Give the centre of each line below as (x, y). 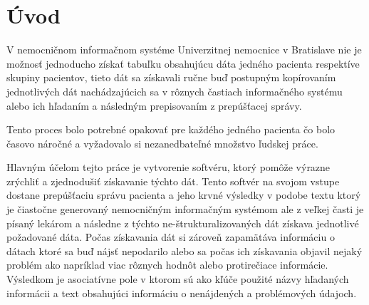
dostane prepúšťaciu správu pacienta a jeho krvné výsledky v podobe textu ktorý (184, 195)
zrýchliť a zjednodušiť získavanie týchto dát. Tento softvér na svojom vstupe (173, 181)
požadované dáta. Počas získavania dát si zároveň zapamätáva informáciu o (171, 237)
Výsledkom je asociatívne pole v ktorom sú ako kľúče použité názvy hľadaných (178, 279)
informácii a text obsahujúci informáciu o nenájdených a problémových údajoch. (182, 293)
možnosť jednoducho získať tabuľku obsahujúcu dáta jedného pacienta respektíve (183, 63)
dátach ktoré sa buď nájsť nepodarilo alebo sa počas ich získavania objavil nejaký (184, 250)
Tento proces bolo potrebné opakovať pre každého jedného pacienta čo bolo (171, 129)
